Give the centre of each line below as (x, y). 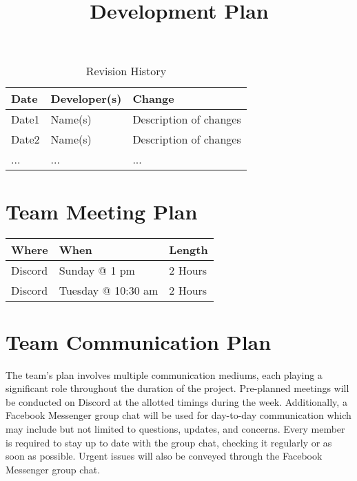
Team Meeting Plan (102, 211)
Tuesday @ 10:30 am (109, 290)
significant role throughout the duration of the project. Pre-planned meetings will (177, 388)
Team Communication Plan (139, 341)
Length (188, 249)
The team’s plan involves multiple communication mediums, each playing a (164, 374)
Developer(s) (86, 99)
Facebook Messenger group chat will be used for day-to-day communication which (178, 415)
